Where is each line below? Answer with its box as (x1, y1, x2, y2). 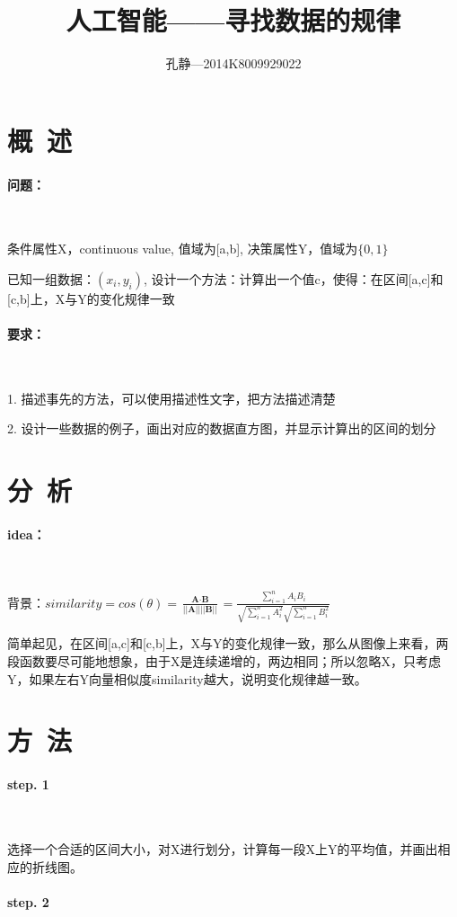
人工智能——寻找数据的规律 (66, 2, 401, 39)
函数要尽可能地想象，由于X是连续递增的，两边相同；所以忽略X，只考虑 (19, 651, 441, 670)
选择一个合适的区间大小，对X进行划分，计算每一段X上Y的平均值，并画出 (7, 839, 438, 858)
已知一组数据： (7, 269, 95, 288)
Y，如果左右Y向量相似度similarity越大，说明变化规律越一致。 (7, 669, 367, 688)
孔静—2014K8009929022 (165, 54, 302, 73)
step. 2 (7, 892, 49, 911)
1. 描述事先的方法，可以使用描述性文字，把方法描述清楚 (7, 388, 336, 407)
